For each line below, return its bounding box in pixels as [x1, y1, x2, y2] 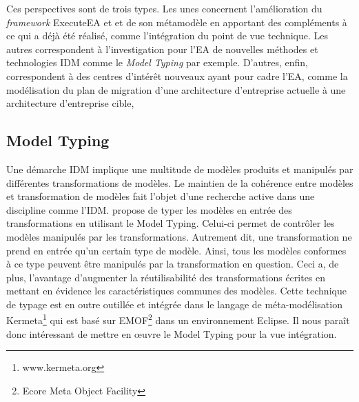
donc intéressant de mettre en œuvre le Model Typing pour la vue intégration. [6, 326, 337, 341]
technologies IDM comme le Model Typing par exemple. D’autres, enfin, [6, 55, 308, 70]
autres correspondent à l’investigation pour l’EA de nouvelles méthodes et [6, 41, 318, 56]
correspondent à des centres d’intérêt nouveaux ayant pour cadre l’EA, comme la [6, 68, 348, 83]
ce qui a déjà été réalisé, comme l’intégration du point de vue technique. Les [6, 28, 329, 43]
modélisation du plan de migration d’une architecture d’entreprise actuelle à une [6, 82, 346, 97]
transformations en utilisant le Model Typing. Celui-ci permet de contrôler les [6, 216, 335, 230]
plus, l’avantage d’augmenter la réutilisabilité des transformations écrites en [6, 270, 326, 284]
